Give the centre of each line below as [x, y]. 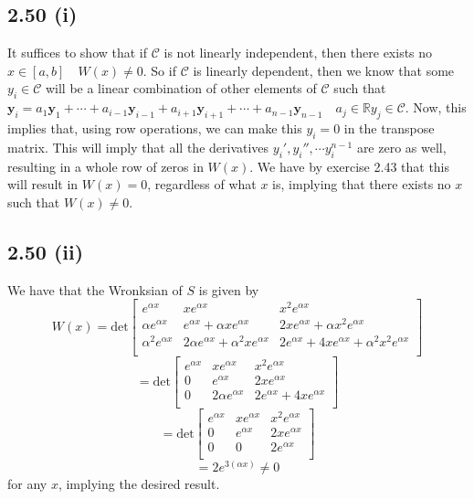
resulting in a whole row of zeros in [105, 166]
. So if [159, 70]
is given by [229, 289]
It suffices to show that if [78, 53]
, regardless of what [202, 184]
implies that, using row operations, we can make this [155, 127]
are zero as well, [401, 147]
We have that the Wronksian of [95, 289]
